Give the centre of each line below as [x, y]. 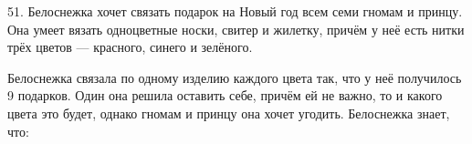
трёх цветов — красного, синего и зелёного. [130, 47]
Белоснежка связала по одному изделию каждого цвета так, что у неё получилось [235, 77]
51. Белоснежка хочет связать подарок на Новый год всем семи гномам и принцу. [235, 11]
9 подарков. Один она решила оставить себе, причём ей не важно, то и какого [225, 95]
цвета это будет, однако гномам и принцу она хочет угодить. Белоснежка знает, [229, 113]
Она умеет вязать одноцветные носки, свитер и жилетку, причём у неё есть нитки [236, 29]
